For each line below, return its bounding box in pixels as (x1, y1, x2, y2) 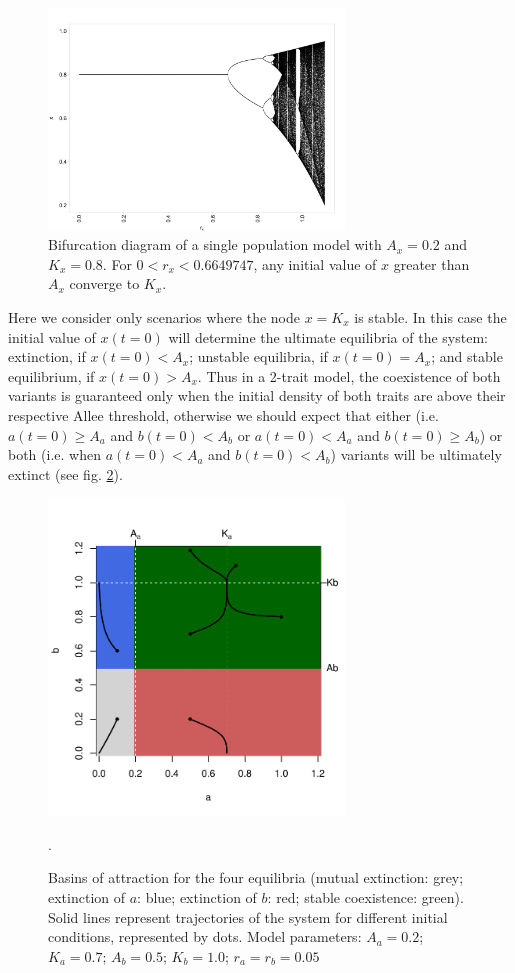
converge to (69, 273, 140, 294)
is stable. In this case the (354, 306, 507, 327)
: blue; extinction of (137, 887, 257, 908)
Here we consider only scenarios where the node (8, 306, 301, 327)
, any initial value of (253, 253, 377, 274)
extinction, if (8, 346, 86, 367)
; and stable (431, 346, 503, 367)
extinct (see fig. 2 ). (8, 463, 123, 484)
